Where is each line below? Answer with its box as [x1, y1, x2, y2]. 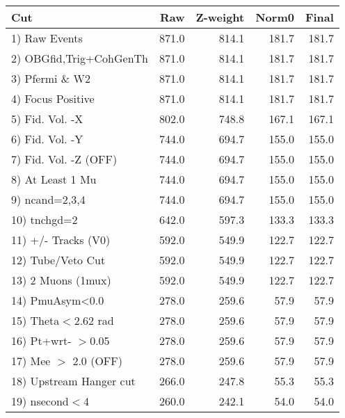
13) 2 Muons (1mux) [11, 272, 111, 288]
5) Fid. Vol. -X [11, 111, 83, 127]
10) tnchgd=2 [11, 211, 78, 227]
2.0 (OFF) [72, 353, 122, 369]
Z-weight [195, 9, 245, 25]
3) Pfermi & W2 [11, 70, 91, 86]
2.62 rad [74, 312, 114, 328]
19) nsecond [11, 393, 69, 409]
